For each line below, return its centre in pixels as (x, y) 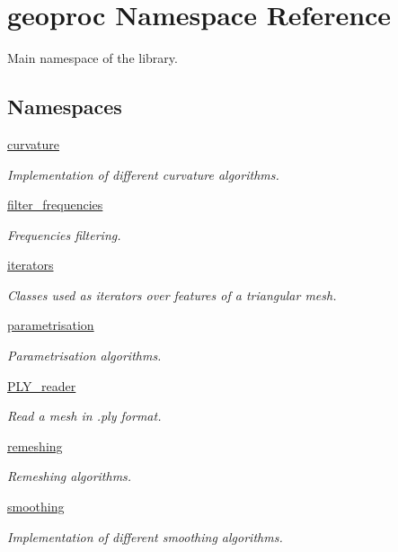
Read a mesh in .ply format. (84, 416)
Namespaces (65, 107)
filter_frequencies (55, 205)
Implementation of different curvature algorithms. (143, 174)
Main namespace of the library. (93, 58)
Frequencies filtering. (64, 234)
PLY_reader (42, 385)
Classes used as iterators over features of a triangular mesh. (172, 294)
